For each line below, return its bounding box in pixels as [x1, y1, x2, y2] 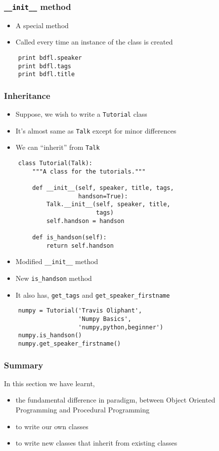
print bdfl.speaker [18, 54, 82, 61]
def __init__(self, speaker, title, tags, [32, 184, 174, 192]
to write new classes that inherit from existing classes [15, 438, 177, 448]
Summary [4, 359, 44, 371]
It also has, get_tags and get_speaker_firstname [15, 289, 170, 300]
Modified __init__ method [15, 256, 98, 267]
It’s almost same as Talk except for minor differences [15, 125, 176, 135]
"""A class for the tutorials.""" [32, 168, 146, 175]
